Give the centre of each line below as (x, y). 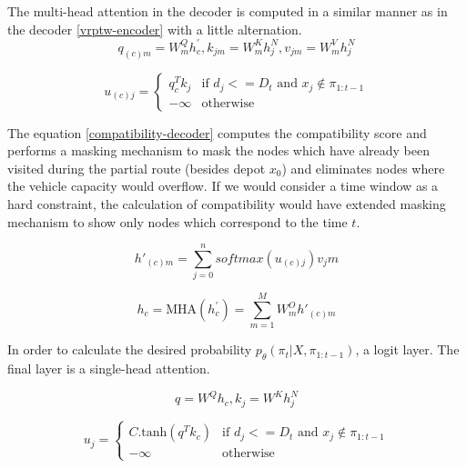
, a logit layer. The (407, 349)
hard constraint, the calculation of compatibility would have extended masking (227, 203)
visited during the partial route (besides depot (137, 168)
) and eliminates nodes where (363, 168)
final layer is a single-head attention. (109, 368)
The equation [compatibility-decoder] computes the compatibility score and (217, 132)
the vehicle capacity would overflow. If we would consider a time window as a (223, 186)
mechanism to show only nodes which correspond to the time (178, 221)
